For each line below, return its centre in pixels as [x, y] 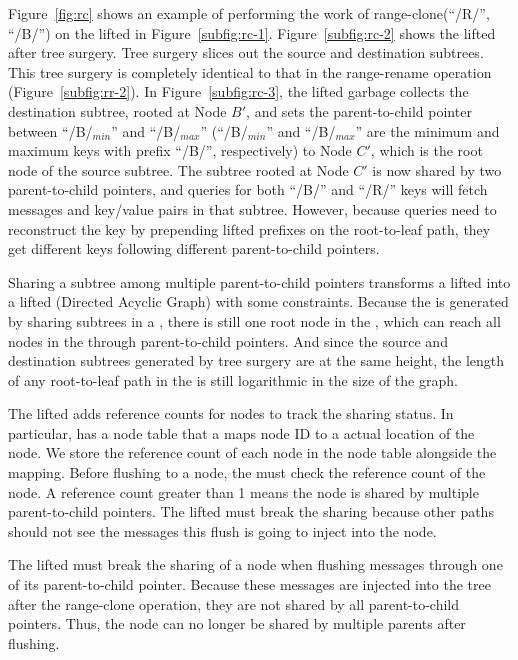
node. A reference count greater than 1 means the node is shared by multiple [243, 491]
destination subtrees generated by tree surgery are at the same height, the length [256, 360]
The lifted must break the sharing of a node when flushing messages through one [255, 564]
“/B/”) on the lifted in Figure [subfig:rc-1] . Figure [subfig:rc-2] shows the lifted [252, 32]
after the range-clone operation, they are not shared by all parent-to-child [234, 603]
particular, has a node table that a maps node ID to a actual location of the [241, 432]
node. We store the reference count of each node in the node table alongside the [252, 452]
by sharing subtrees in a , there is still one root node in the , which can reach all [254, 320]
